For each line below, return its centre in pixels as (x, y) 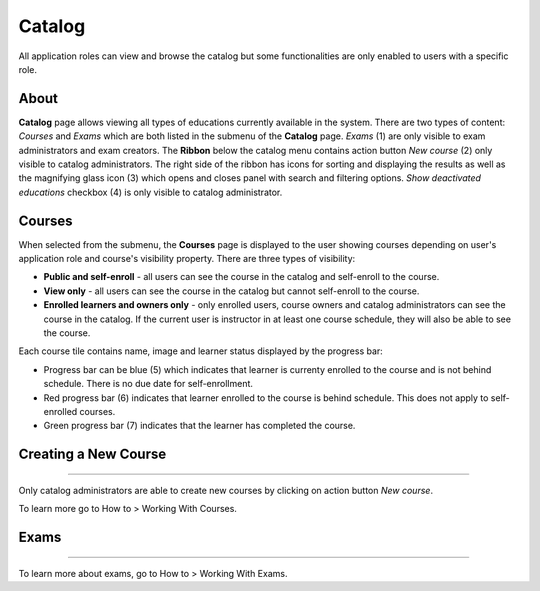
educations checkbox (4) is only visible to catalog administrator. (150, 192)
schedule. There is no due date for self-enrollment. (148, 384)
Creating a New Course (92, 454)
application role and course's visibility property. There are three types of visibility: (187, 259)
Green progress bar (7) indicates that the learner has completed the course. (199, 426)
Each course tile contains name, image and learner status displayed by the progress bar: (201, 351)
